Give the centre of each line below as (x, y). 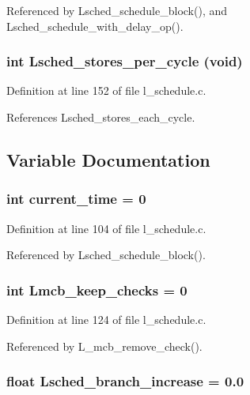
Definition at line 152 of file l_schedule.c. (106, 90)
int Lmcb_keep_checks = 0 (97, 290)
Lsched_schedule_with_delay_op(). (95, 26)
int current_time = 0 (76, 199)
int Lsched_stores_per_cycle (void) (125, 61)
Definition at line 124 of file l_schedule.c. (106, 319)
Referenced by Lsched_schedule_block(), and (117, 10)
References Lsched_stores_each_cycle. (101, 117)
